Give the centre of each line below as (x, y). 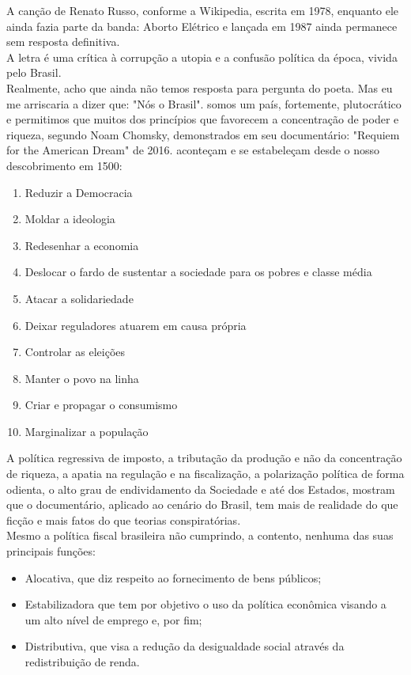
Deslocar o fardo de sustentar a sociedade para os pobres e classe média (198, 272)
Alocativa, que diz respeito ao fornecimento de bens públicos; (173, 577)
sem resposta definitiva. (63, 42)
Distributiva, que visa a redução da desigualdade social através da (185, 646)
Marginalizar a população (87, 431)
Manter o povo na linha (82, 378)
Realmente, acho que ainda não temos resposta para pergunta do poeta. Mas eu (200, 87)
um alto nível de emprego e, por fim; (113, 619)
